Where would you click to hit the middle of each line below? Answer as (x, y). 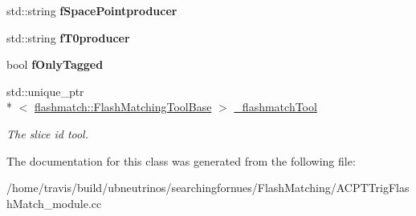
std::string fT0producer (68, 37)
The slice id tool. (48, 133)
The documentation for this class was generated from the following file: (181, 160)
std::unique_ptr (45, 91)
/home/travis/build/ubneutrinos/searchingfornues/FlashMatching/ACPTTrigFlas (208, 188)
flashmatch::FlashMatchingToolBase (123, 107)
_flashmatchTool (275, 107)
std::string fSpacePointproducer (92, 10)
